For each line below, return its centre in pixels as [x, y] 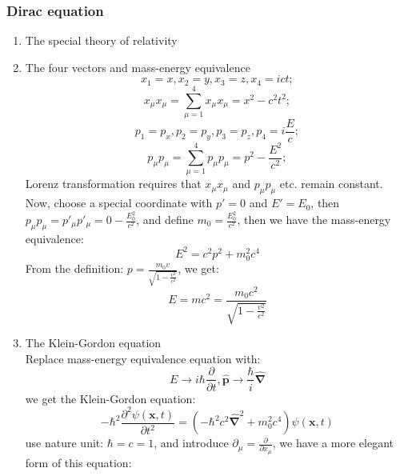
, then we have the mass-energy [314, 220]
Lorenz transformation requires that [113, 184]
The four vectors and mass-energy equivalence [138, 67]
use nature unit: [64, 443]
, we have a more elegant [333, 443]
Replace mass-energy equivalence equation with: [143, 358]
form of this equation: [78, 462]
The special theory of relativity [101, 40]
